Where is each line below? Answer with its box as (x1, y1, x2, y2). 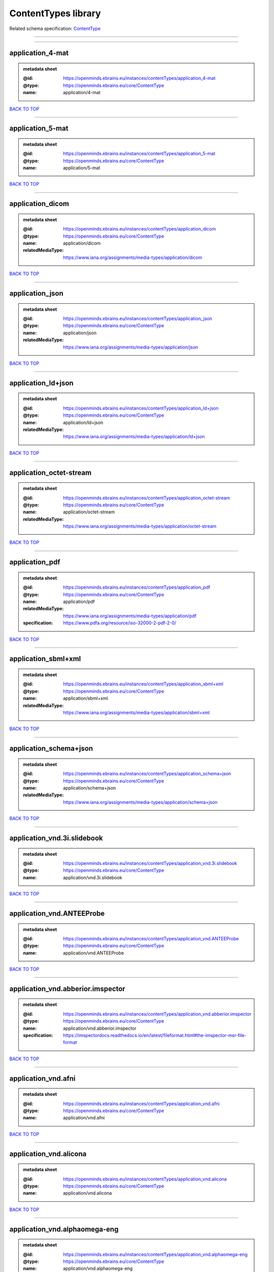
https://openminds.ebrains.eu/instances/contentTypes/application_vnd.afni (63, 1101, 220, 1107)
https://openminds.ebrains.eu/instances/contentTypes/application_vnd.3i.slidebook (63, 860, 237, 866)
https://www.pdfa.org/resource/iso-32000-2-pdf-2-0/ (63, 620, 177, 626)
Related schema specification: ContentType (9, 25, 101, 32)
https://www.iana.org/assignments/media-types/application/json (63, 344, 198, 350)
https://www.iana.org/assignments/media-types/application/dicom (63, 254, 202, 261)
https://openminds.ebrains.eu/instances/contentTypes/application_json (63, 315, 213, 322)
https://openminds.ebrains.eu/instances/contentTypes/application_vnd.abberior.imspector (63, 1010, 252, 1017)
